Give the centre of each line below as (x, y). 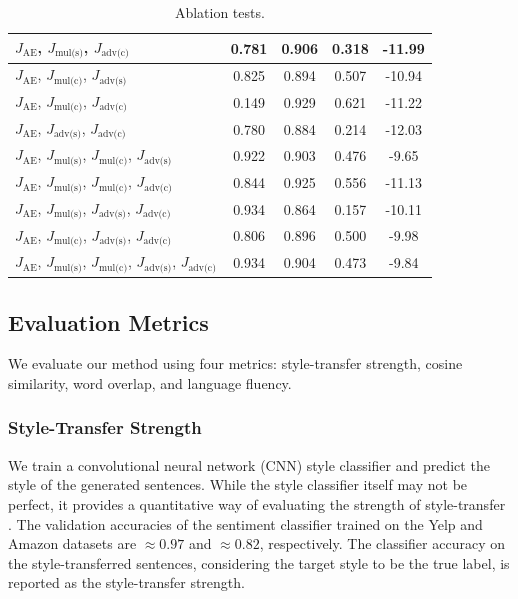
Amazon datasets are (72, 543)
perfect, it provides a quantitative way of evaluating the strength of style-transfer (257, 503)
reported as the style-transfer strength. (126, 582)
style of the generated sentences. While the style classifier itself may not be (238, 484)
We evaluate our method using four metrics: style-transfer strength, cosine (235, 363)
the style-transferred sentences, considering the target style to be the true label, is (259, 562)
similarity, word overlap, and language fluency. (150, 382)
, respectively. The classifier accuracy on (382, 543)
